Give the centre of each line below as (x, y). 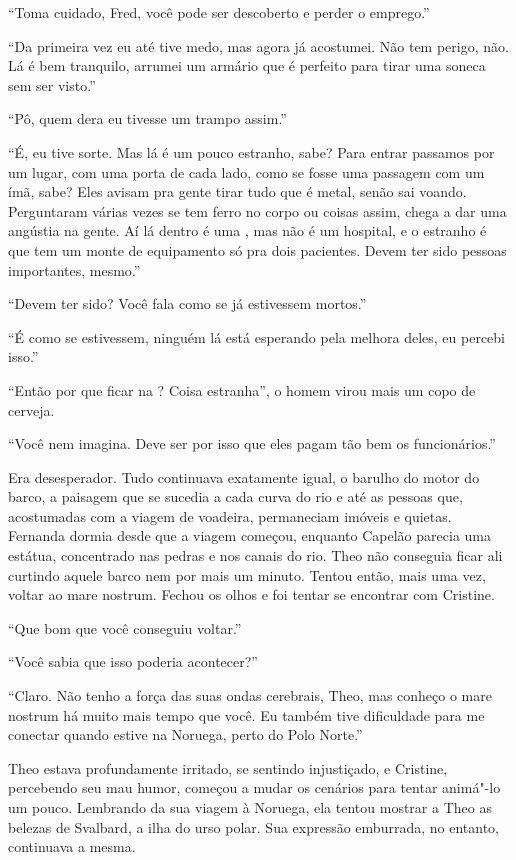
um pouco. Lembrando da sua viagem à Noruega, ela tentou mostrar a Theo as (250, 807)
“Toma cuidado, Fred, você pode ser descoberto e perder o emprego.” (219, 12)
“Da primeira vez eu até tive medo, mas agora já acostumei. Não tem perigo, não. (258, 45)
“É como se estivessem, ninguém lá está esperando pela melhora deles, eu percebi (256, 336)
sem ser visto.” (52, 84)
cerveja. (31, 409)
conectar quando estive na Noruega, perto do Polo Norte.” (185, 734)
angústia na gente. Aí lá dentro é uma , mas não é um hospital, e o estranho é (247, 230)
